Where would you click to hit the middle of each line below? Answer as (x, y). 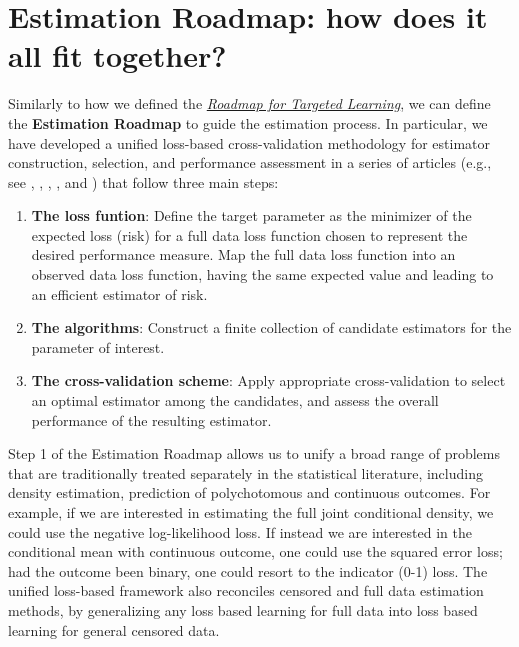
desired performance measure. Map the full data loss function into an (243, 254)
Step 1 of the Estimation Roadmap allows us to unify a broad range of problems (254, 453)
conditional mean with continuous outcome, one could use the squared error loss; (255, 551)
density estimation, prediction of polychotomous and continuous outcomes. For (249, 492)
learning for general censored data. (114, 629)
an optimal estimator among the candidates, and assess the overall (235, 400)
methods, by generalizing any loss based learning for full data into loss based (243, 609)
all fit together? (117, 55)
